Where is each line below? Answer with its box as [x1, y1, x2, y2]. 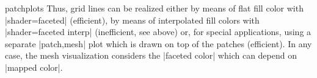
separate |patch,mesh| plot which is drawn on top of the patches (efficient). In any [5, 37, 312, 50]
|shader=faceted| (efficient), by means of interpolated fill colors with [5, 13, 260, 26]
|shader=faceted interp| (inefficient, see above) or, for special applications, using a [5, 25, 312, 38]
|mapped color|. [5, 60, 63, 73]
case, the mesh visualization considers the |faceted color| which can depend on [5, 49, 297, 62]
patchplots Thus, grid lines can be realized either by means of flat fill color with [5, 2, 304, 14]
